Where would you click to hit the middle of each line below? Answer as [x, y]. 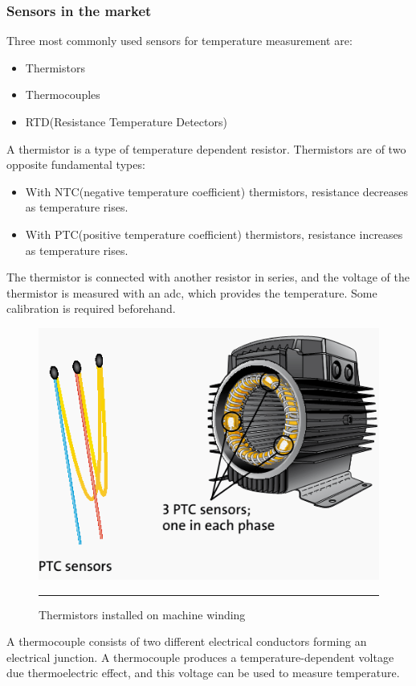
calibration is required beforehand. [91, 308]
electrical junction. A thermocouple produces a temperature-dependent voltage [200, 657]
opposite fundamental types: [76, 164]
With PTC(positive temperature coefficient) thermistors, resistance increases [214, 234]
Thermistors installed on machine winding [142, 614]
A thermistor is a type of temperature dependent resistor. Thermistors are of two [206, 148]
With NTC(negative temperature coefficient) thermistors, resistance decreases [217, 191]
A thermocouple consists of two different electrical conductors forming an [187, 641]
